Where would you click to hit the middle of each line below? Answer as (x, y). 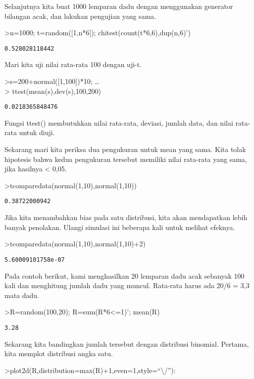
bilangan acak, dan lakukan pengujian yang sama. (80, 16)
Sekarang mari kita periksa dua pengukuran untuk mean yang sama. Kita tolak (125, 149)
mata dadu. (22, 295)
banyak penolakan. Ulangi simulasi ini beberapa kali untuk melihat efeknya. (120, 227)
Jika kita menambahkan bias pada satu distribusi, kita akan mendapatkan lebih (126, 217)
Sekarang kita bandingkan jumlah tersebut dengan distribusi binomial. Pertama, (127, 343)
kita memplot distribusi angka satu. (59, 353)
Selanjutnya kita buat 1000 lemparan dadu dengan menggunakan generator (119, 6)
